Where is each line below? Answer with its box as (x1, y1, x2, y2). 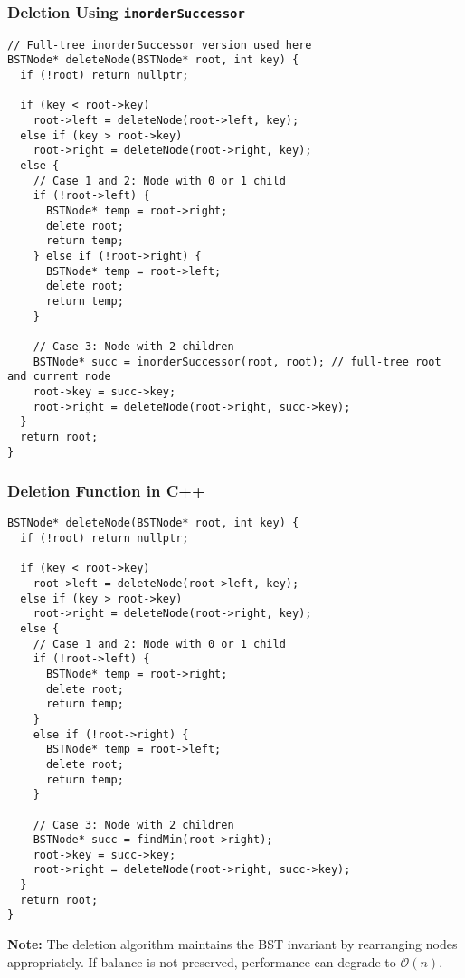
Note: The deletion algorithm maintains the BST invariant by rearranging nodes (7, 935, 458, 954)
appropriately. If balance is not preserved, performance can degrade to (7, 952, 396, 971)
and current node (7, 370, 111, 384)
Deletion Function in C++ (7, 480, 205, 502)
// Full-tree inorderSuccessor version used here (7, 38, 312, 52)
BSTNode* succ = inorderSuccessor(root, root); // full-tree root (33, 355, 441, 368)
